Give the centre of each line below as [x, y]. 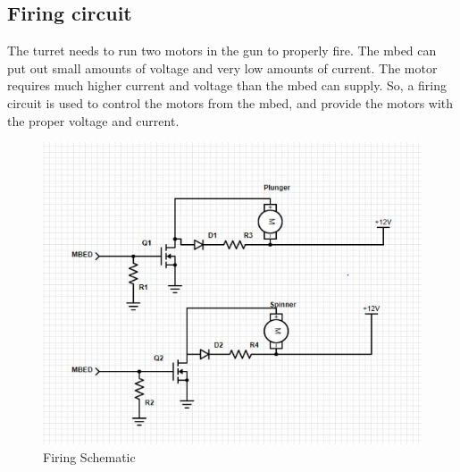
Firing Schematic [89, 456]
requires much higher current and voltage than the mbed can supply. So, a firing [227, 85]
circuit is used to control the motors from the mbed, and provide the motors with [230, 102]
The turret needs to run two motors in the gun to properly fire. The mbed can [222, 51]
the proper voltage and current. [93, 120]
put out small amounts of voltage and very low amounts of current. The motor [222, 67]
